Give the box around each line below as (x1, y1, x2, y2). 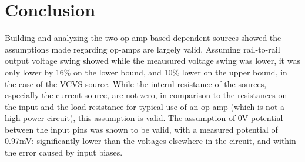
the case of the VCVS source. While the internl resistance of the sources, (5, 77, 267, 89)
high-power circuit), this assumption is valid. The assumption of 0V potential (5, 112, 283, 124)
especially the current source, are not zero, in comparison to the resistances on (5, 89, 287, 101)
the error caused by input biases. (5, 146, 123, 158)
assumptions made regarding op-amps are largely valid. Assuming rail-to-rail (5, 43, 280, 55)
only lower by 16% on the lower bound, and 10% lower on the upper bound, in (5, 66, 287, 78)
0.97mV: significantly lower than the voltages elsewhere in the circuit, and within (5, 135, 296, 147)
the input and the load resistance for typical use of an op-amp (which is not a (5, 100, 284, 112)
